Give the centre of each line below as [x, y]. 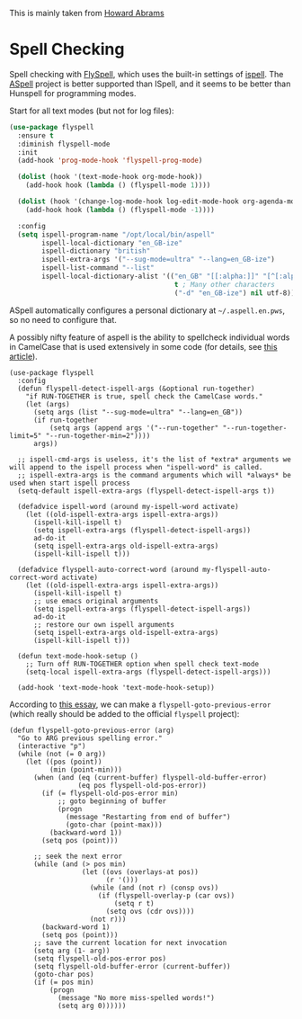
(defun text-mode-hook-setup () [78, 656]
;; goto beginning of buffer [112, 801]
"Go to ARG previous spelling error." [90, 738]
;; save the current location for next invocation [130, 943]
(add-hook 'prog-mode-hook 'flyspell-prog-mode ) [110, 161]
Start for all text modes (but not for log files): [92, 111]
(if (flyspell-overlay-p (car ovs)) [166, 895]
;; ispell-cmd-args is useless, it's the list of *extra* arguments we [155, 459]
